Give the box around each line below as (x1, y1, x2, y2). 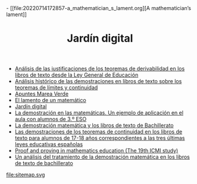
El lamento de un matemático (14, 97, 86, 104)
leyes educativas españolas (14, 141, 83, 148)
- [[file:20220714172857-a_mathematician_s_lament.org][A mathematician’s (6, 5, 192, 11)
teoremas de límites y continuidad (14, 84, 98, 91)
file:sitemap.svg (6, 171, 45, 179)
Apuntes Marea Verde (14, 90, 69, 97)
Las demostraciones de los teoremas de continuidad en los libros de (14, 128, 183, 135)
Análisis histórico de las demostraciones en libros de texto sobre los (14, 78, 182, 85)
